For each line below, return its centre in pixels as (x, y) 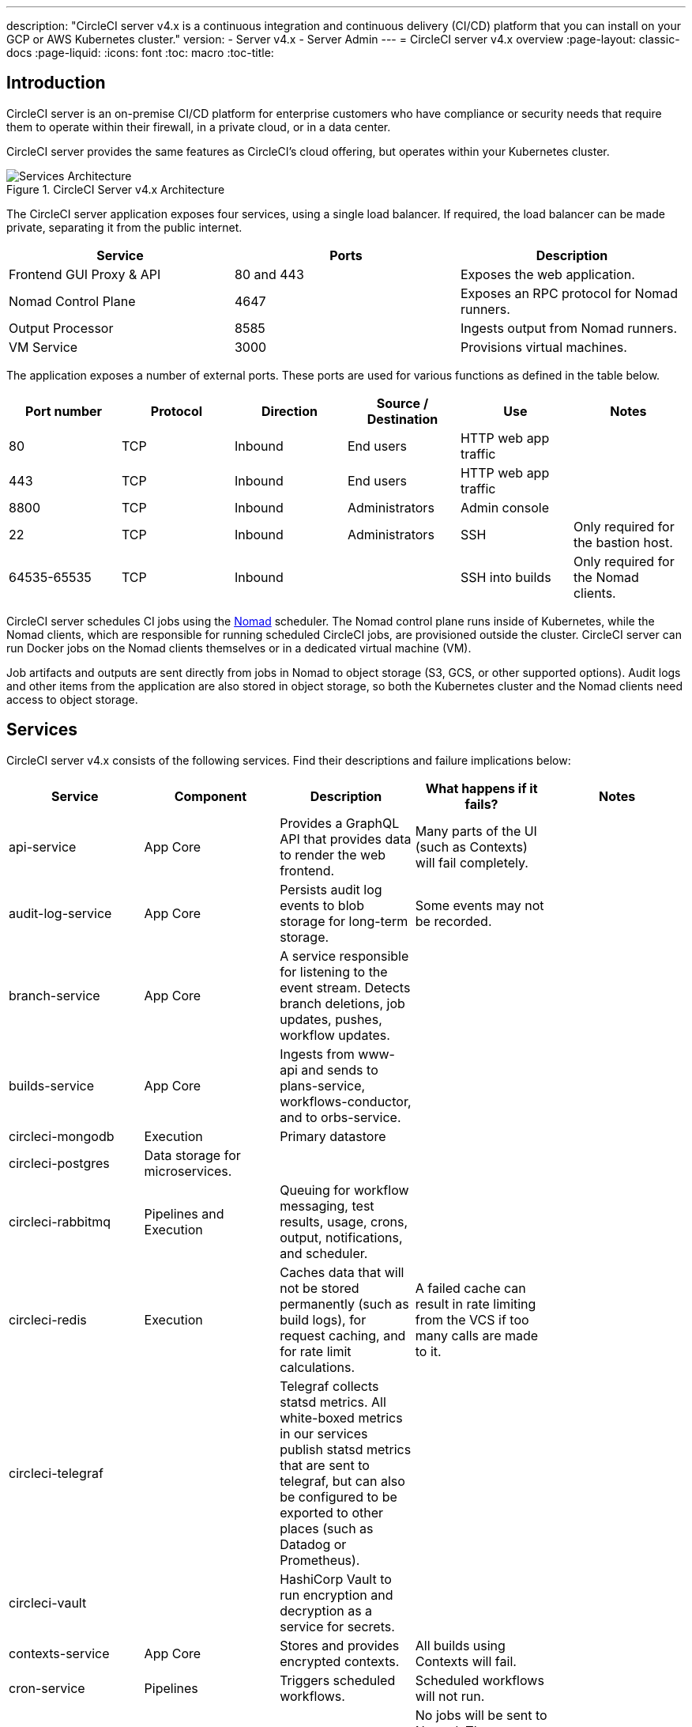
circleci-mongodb (62, 1136)
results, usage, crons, (344, 1221)
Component (211, 796)
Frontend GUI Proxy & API (85, 274)
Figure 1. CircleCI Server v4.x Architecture (116, 189)
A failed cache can (470, 1288)
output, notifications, (341, 1237)
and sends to (340, 1069)
